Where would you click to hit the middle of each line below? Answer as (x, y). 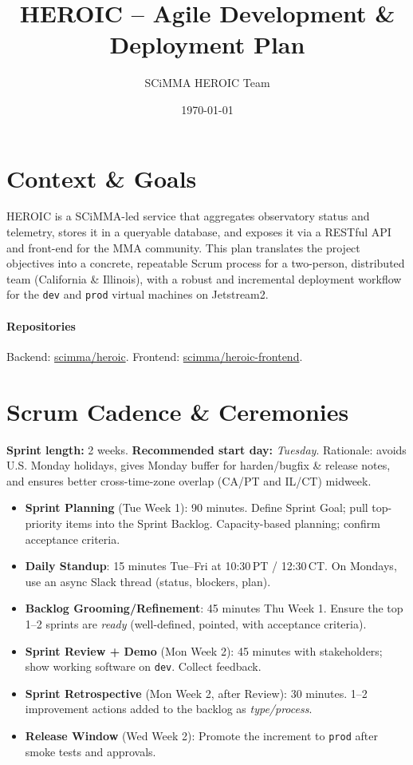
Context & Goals (102, 178)
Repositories (41, 325)
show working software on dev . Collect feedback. (143, 666)
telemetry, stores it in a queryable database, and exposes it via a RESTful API (199, 232)
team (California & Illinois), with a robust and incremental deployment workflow (204, 278)
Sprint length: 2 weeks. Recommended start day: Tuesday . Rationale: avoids (206, 449)
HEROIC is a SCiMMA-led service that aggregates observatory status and (188, 216)
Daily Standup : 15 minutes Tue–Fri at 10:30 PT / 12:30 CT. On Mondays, (211, 566)
